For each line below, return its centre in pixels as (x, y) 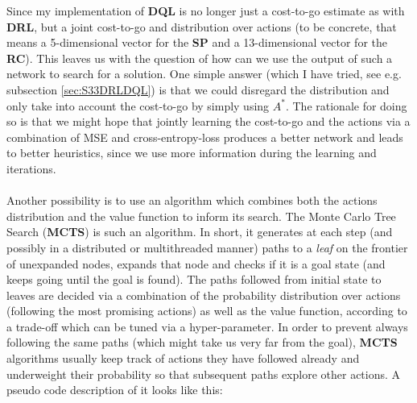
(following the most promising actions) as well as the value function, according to (207, 311)
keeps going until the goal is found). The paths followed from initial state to (194, 279)
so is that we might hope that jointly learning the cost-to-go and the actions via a (208, 121)
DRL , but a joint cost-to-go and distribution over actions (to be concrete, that (202, 26)
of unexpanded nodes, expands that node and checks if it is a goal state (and (196, 263)
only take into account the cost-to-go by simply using (138, 105)
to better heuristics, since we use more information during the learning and (192, 153)
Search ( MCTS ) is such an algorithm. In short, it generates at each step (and (200, 232)
